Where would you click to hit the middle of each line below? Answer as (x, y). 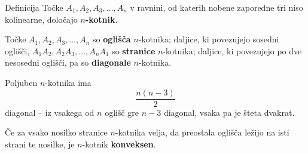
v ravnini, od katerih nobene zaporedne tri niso (216, 7)
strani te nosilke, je (40, 144)
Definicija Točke (34, 7)
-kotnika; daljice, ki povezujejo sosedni (209, 39)
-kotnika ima (68, 82)
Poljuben (21, 82)
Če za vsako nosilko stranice (56, 132)
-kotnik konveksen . (119, 144)
